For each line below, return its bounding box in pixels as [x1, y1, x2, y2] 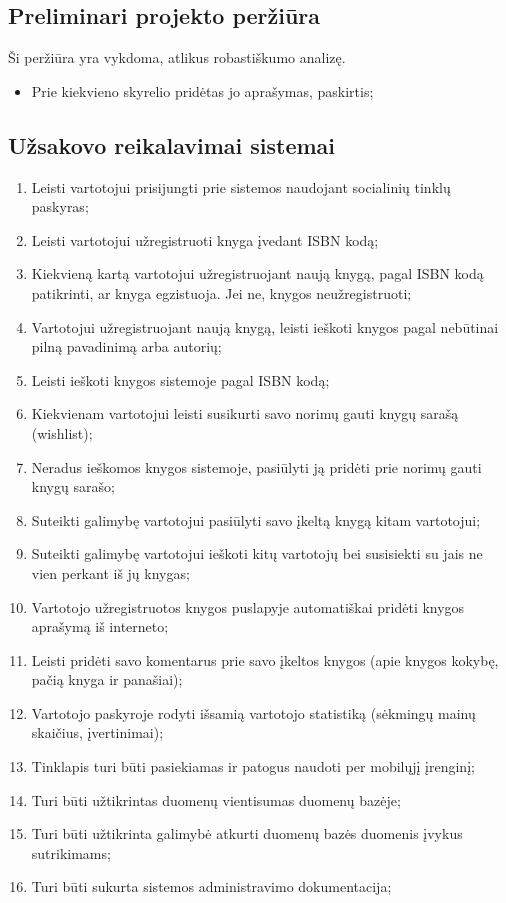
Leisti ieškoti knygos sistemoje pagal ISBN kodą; [31, 369, 330, 390]
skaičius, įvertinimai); [31, 722, 164, 743]
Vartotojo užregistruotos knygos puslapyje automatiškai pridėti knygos [31, 596, 465, 617]
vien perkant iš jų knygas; [31, 562, 190, 583]
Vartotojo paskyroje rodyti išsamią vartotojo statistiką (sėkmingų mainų [31, 702, 476, 723]
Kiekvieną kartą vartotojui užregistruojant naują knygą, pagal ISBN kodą [31, 263, 484, 284]
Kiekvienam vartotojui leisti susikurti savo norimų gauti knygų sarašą [31, 403, 459, 424]
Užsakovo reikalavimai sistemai [8, 129, 336, 160]
